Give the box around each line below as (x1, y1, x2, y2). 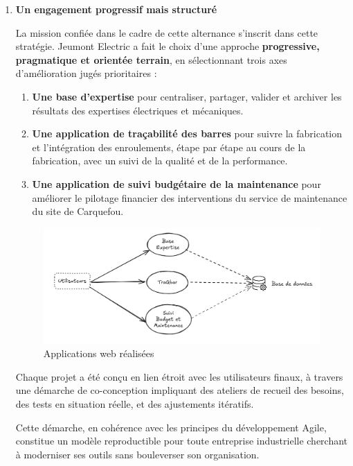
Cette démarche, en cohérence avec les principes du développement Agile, (15, 420, 327, 434)
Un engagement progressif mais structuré (15, 2, 217, 16)
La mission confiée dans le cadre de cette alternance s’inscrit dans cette (15, 25, 318, 40)
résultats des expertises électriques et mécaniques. (32, 103, 244, 117)
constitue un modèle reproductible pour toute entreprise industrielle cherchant (15, 433, 348, 448)
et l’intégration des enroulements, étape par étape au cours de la (32, 139, 306, 154)
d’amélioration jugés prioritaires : (15, 66, 157, 80)
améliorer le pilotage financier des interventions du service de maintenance (32, 190, 347, 205)
